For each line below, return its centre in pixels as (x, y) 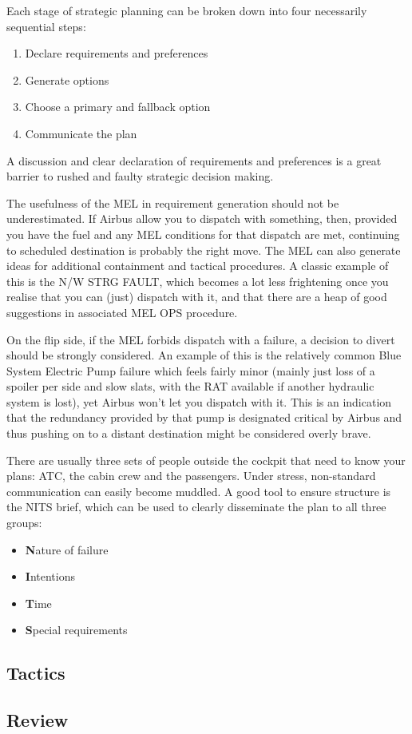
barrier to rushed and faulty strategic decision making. (140, 176)
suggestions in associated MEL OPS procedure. (122, 312)
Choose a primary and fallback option (118, 107)
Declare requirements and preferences (117, 53)
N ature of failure (67, 549)
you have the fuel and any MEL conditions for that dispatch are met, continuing (203, 234)
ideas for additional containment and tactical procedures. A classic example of (198, 266)
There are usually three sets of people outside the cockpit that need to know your (206, 460)
